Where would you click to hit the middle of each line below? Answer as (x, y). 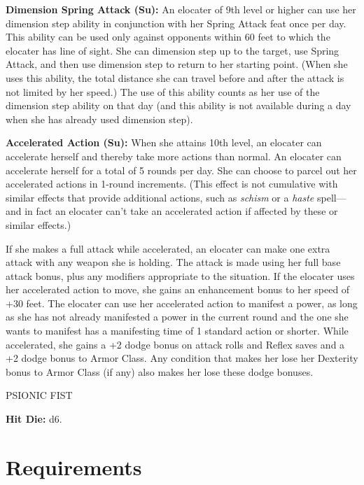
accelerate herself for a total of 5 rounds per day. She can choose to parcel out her (181, 170)
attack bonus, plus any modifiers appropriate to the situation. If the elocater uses (180, 275)
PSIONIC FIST (39, 395)
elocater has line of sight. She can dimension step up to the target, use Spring (173, 50)
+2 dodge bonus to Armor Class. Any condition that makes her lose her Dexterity (182, 358)
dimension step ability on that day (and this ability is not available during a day (178, 105)
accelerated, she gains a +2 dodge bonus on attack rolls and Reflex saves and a (175, 344)
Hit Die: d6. (34, 419)
